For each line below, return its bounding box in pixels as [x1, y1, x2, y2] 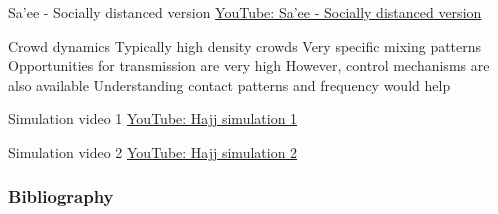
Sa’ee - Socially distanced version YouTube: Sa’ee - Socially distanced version [8, 2, 482, 22]
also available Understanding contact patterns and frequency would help [8, 74, 451, 95]
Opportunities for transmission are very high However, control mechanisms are [8, 55, 490, 76]
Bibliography [8, 184, 114, 209]
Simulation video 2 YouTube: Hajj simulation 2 [8, 141, 298, 162]
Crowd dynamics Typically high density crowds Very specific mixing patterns [8, 35, 482, 56]
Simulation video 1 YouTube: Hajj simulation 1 [8, 108, 298, 129]
